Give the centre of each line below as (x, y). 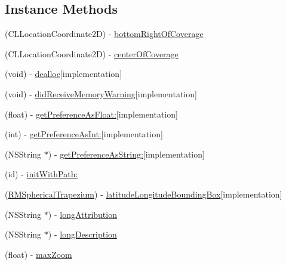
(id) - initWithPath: (41, 174)
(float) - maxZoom (39, 254)
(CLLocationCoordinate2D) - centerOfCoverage (92, 53)
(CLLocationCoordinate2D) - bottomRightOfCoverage (104, 34)
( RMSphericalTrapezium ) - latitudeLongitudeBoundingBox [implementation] (144, 194)
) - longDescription (82, 234)
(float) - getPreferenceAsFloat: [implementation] (91, 114)
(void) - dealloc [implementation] (64, 74)
